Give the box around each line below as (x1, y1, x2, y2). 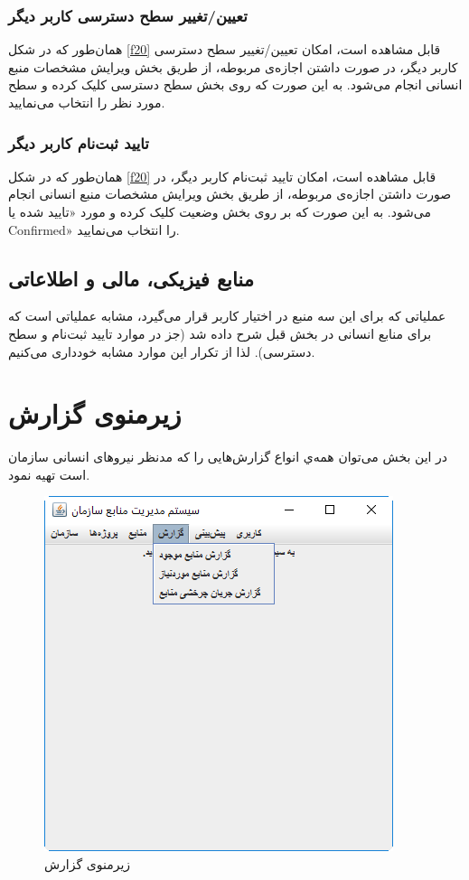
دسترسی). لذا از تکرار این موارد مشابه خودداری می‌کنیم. (8, 342, 315, 360)
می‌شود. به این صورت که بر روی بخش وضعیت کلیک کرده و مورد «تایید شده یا (8, 202, 432, 220)
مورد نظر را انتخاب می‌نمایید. (8, 93, 165, 111)
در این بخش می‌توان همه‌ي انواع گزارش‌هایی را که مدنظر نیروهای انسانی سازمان (8, 447, 448, 466)
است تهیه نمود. (8, 464, 90, 483)
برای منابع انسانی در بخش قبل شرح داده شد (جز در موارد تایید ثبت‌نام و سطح (8, 323, 432, 342)
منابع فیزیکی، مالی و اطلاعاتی (8, 264, 254, 292)
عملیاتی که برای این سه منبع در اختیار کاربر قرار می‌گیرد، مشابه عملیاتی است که (8, 306, 446, 325)
